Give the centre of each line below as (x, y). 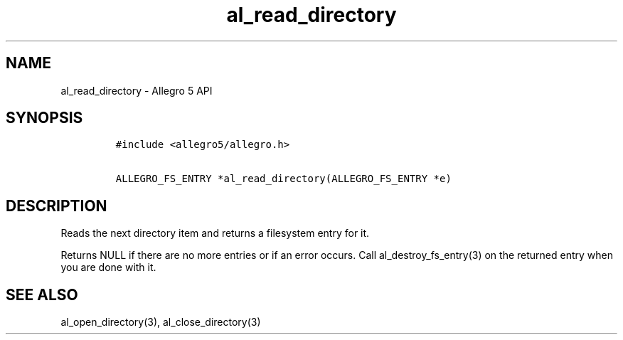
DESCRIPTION (57, 206)
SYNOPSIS (44, 118)
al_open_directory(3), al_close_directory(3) (161, 322)
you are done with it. (108, 267)
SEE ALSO (42, 294)
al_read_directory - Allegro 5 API (137, 90)
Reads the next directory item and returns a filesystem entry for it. (215, 233)
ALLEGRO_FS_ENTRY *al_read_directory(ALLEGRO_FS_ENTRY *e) (283, 179)
